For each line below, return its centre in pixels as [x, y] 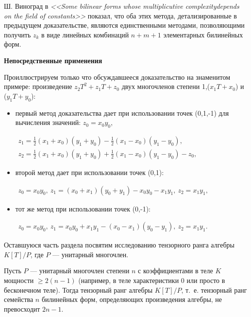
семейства [19, 299]
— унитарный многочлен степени [80, 271]
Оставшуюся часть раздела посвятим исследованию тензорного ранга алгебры [119, 245]
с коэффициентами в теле [176, 271]
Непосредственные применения [53, 60]
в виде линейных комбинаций [85, 34]
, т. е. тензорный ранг [214, 290]
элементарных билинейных [203, 34]
